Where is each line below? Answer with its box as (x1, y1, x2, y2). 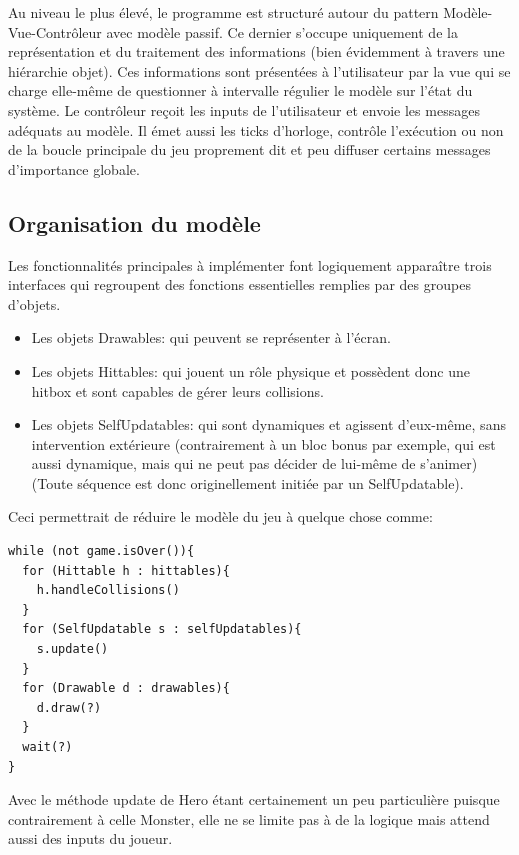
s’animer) (420, 453, 478, 474)
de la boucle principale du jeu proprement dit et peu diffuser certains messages (8, 139, 491, 160)
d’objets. (8, 293, 61, 314)
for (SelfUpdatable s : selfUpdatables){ (22, 622, 302, 637)
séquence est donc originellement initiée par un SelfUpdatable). (77, 472, 464, 493)
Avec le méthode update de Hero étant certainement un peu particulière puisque (8, 789, 500, 810)
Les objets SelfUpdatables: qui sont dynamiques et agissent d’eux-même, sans (31, 414, 506, 435)
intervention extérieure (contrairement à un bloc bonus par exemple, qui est (31, 433, 496, 454)
